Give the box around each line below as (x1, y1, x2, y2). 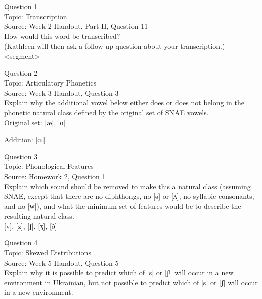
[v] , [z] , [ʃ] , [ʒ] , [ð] (4, 220, 57, 231)
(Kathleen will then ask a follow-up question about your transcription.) (4, 40, 225, 51)
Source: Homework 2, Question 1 (4, 170, 106, 181)
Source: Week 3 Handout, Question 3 (4, 87, 119, 98)
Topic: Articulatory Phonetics (4, 77, 96, 88)
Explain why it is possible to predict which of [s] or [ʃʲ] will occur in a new (4, 267, 234, 278)
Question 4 (4, 237, 38, 248)
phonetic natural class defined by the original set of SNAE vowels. (4, 107, 209, 117)
